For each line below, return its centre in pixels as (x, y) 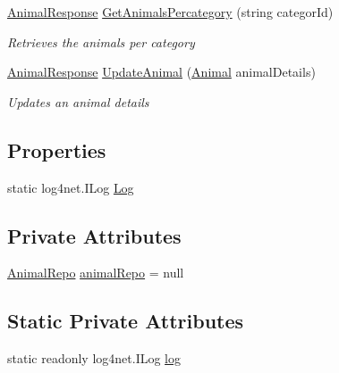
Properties (57, 149)
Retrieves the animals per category (101, 41)
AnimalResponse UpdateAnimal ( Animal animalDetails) (161, 72)
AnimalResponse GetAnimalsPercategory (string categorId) (170, 12)
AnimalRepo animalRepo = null (96, 273)
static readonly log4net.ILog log (94, 358)
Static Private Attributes (126, 321)
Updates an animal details (78, 101)
